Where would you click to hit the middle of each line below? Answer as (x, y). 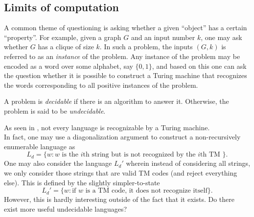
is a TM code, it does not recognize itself (146, 191)
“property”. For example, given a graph (63, 37)
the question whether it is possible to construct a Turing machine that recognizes (126, 75)
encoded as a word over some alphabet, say (69, 66)
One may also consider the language (58, 163)
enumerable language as (40, 146)
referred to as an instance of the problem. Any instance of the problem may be (122, 56)
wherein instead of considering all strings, (188, 163)
